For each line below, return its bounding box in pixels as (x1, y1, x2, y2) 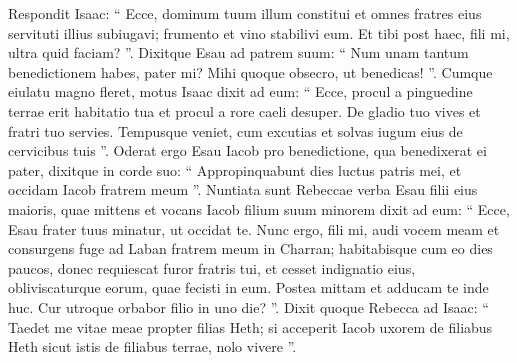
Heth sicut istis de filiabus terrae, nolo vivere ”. (8, 336, 297, 357)
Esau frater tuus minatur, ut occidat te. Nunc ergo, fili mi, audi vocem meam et (8, 218, 500, 239)
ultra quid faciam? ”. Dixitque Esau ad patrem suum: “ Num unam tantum (8, 42, 469, 63)
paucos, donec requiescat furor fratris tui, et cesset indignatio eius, (8, 257, 416, 278)
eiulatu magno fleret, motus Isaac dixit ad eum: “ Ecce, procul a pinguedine (8, 81, 473, 102)
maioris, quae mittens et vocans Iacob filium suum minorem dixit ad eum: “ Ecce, (8, 198, 510, 219)
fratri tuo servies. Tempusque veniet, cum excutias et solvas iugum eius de (8, 120, 463, 141)
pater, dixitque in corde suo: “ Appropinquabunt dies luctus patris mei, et (8, 159, 462, 180)
